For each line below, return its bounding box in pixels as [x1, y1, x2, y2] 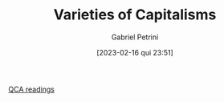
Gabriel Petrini [111, 32, 159, 42]
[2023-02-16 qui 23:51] [96, 47, 174, 57]
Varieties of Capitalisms [53, 6, 217, 24]
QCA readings [8, 84, 55, 94]
